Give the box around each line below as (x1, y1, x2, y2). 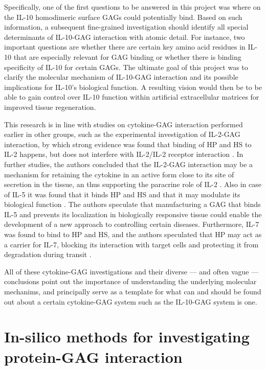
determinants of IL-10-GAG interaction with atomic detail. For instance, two (4, 31, 245, 42)
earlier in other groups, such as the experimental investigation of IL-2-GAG (4, 129, 240, 140)
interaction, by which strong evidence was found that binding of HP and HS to (4, 138, 252, 149)
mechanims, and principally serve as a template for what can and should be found (4, 286, 261, 297)
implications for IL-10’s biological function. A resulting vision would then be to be (4, 81, 262, 92)
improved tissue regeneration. (4, 101, 96, 112)
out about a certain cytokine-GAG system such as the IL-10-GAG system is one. (4, 296, 257, 307)
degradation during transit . (4, 249, 92, 260)
